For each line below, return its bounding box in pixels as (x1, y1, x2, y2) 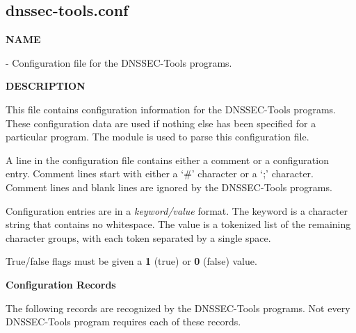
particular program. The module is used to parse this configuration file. (6, 129, 309, 144)
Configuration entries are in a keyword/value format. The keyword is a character (6, 203, 348, 218)
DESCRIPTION (6, 79, 86, 93)
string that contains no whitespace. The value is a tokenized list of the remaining (6, 217, 351, 232)
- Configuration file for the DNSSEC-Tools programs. (6, 55, 232, 70)
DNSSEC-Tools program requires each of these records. (6, 314, 241, 329)
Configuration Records (6, 277, 116, 291)
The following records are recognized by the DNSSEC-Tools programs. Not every (6, 300, 350, 315)
